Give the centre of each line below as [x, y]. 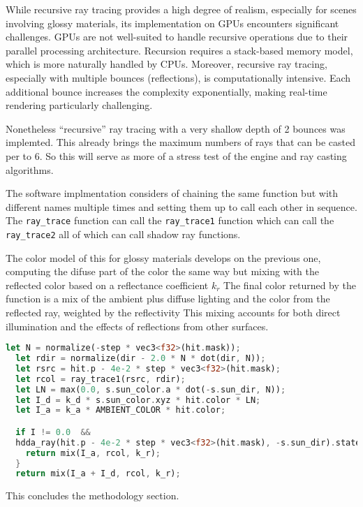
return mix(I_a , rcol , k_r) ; [93, 453]
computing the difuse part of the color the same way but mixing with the [163, 271]
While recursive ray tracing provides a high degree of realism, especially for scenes [181, 9]
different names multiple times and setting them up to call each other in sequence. [181, 206]
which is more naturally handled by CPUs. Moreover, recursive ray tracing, [166, 64]
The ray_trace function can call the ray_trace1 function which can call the [170, 220]
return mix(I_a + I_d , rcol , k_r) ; [98, 474]
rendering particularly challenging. [79, 105]
